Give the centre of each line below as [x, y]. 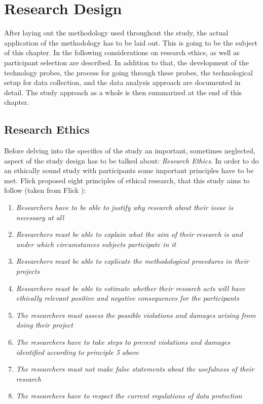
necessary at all [40, 217]
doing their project [44, 325]
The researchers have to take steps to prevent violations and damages [123, 341]
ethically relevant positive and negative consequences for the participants [127, 298]
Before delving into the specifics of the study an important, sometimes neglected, [130, 151]
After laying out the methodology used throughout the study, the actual [116, 33]
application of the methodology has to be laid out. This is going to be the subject [131, 42]
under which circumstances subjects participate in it [96, 244]
